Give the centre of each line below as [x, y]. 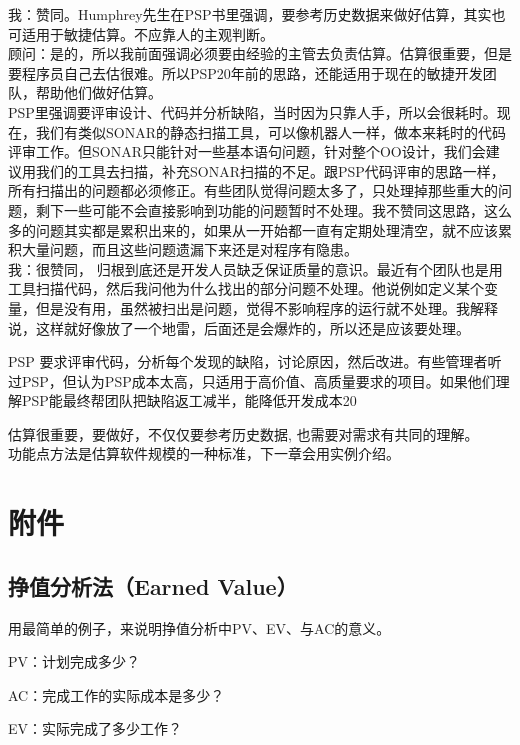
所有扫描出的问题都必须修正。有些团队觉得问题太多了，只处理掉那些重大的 [253, 190]
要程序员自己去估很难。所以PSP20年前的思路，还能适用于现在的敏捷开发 [245, 72]
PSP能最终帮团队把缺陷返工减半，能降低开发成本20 [189, 400]
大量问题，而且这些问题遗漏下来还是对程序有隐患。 [189, 249]
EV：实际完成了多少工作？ [95, 728]
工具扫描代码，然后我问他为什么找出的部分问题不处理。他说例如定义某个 [246, 288]
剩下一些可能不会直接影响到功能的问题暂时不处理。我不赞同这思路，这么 [273, 209]
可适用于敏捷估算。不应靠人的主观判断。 [141, 33]
